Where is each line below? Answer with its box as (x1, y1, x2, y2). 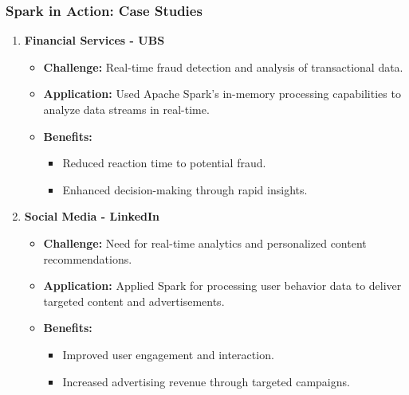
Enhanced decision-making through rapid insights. (62, 181, 308, 197)
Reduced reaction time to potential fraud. (62, 154, 266, 171)
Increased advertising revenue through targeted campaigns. (62, 373, 350, 389)
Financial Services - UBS (24, 32, 165, 49)
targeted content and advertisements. (43, 292, 225, 309)
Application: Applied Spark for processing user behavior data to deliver (43, 277, 402, 294)
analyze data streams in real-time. (43, 101, 210, 117)
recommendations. (43, 250, 132, 267)
